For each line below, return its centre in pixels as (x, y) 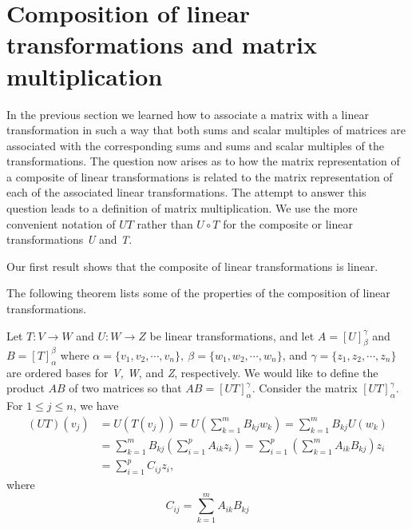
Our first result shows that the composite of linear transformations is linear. (192, 266)
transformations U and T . (69, 239)
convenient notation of (61, 223)
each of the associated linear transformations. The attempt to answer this (186, 192)
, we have (96, 406)
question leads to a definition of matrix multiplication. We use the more (182, 208)
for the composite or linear (288, 223)
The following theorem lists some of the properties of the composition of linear (198, 293)
